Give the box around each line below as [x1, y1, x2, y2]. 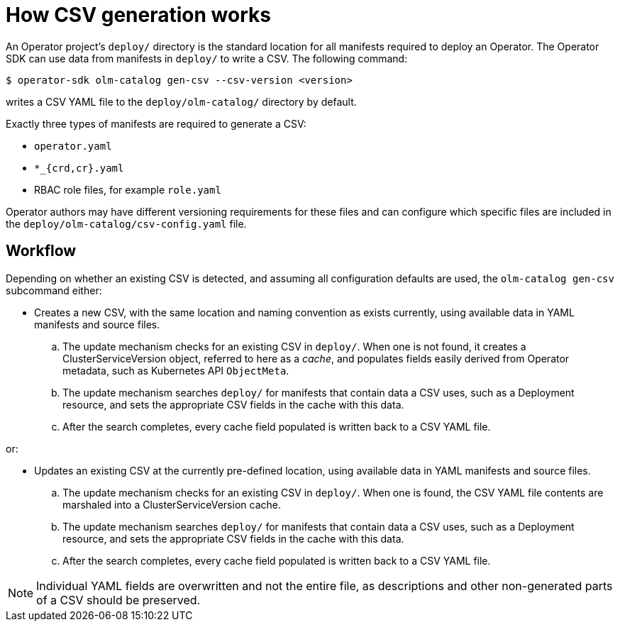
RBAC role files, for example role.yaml [34, 183, 221, 196]
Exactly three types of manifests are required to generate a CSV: [6, 117, 306, 130]
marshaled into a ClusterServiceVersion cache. [62, 498, 281, 511]
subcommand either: [6, 284, 102, 296]
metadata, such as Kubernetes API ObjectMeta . [62, 364, 289, 377]
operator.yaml [34, 140, 112, 152]
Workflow [6, 242, 77, 260]
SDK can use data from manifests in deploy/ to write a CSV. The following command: [6, 52, 408, 65]
